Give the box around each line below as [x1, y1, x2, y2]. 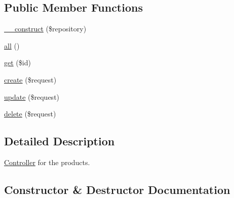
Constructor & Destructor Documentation [4, 181, 230, 197]
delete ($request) [4, 108, 56, 119]
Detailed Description [4, 133, 115, 149]
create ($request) [4, 74, 57, 85]
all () [4, 40, 20, 51]
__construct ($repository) [4, 23, 87, 34]
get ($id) [4, 57, 31, 68]
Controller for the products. [4, 156, 90, 167]
